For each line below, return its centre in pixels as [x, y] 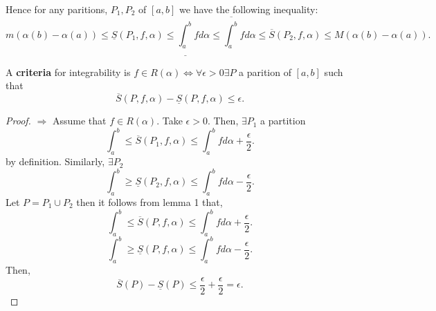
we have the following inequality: [249, 9]
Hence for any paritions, [57, 9]
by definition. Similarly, [55, 161]
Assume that [79, 121]
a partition [283, 121]
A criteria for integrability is [68, 72]
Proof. [18, 121]
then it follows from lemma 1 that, [149, 202]
